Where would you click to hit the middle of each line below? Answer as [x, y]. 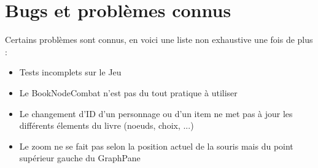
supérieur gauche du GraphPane [80, 158]
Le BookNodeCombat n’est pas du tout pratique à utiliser [128, 92]
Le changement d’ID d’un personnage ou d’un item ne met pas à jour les [156, 113]
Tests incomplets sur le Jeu [70, 72]
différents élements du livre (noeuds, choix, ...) [107, 125]
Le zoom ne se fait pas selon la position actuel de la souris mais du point [156, 146]
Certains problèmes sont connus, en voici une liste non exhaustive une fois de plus [159, 40]
